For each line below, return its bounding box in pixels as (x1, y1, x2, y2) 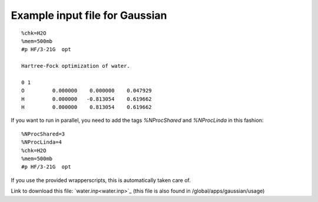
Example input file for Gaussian (11, 9, 167, 22)
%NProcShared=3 (21, 130, 65, 137)
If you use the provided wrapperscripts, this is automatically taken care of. (11, 177, 191, 184)
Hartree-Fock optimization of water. (21, 62, 131, 69)
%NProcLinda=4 (21, 139, 62, 145)
